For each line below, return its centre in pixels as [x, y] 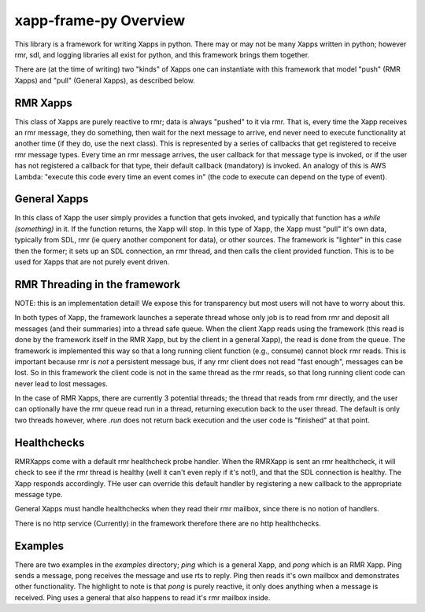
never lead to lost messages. [61, 383]
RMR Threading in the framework [98, 284]
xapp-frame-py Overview [100, 20]
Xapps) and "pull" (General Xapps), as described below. [105, 80]
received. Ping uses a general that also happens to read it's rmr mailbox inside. [142, 597]
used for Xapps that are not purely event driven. [92, 262]
